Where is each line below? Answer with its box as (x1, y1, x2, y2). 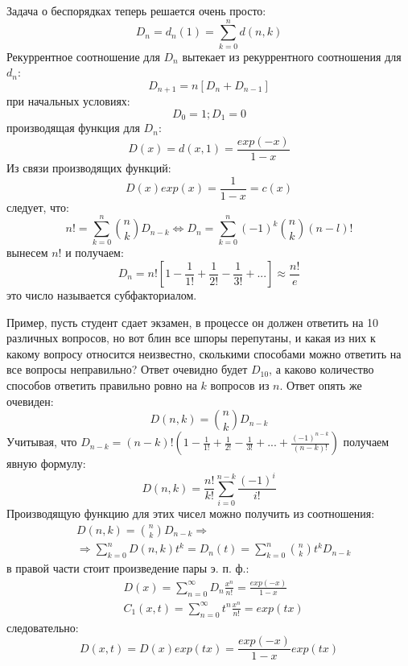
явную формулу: (6, 455, 86, 472)
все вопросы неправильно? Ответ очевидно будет (6, 361, 248, 378)
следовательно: (6, 618, 79, 635)
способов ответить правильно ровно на (6, 377, 197, 393)
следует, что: (6, 198, 69, 215)
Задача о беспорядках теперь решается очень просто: (6, 2, 266, 19)
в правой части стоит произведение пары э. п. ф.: (6, 560, 249, 577)
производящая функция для (6, 119, 140, 136)
